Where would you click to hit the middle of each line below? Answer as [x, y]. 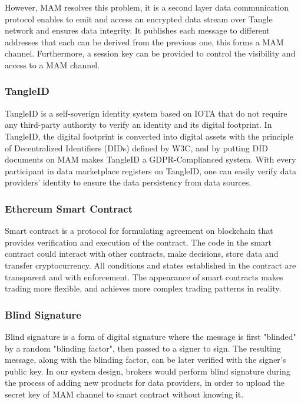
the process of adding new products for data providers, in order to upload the [145, 383]
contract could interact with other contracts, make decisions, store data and [142, 254]
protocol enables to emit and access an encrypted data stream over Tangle [139, 19]
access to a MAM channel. [52, 64]
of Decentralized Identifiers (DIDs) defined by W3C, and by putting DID [136, 148]
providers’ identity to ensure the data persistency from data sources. [128, 182]
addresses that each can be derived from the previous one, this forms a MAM [144, 42]
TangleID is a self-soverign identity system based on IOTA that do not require [146, 113]
